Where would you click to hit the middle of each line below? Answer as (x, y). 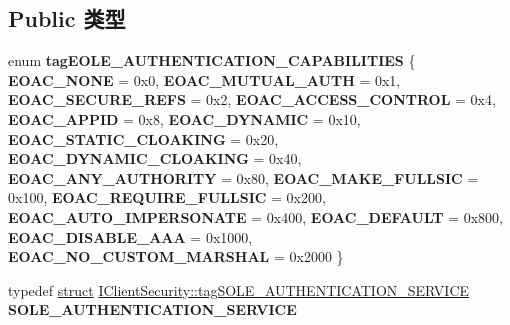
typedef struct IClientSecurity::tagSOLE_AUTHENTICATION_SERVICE (239, 289)
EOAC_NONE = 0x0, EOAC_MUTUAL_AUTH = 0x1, (204, 79)
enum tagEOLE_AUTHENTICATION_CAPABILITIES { (212, 60)
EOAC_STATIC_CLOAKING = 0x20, (143, 138)
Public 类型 (67, 18)
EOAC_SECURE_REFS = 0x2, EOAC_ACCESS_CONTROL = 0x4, (252, 99)
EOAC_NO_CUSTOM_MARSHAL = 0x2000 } (176, 256)
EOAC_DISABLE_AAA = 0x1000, (130, 236)
